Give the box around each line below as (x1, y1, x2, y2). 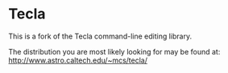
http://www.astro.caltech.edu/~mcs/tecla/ (8, 55, 147, 65)
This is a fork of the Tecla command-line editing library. (8, 31, 192, 41)
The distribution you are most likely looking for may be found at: (8, 47, 221, 56)
